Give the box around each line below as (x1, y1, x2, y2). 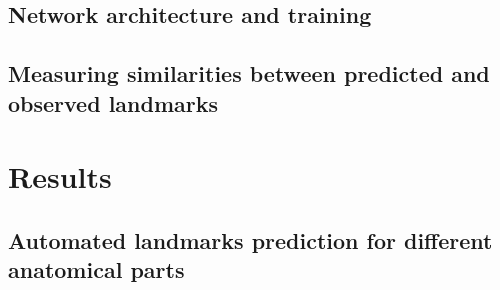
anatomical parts (8, 254, 185, 285)
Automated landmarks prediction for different (8, 224, 493, 255)
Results (8, 156, 112, 197)
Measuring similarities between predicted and (8, 58, 490, 89)
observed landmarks (8, 87, 219, 118)
